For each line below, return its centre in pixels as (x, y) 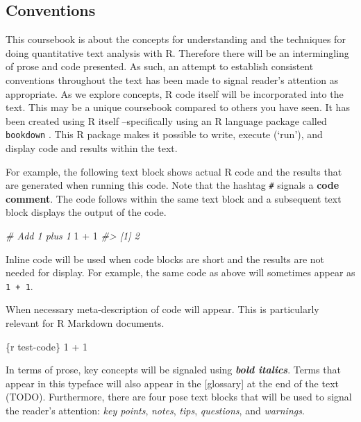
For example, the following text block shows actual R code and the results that (174, 171)
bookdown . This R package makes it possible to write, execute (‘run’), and (164, 134)
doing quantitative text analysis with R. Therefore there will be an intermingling (177, 52)
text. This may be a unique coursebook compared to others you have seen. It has (178, 107)
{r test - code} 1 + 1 (47, 346)
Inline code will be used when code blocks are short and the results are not (165, 259)
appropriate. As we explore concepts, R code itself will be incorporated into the (175, 93)
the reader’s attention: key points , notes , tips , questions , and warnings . (155, 411)
